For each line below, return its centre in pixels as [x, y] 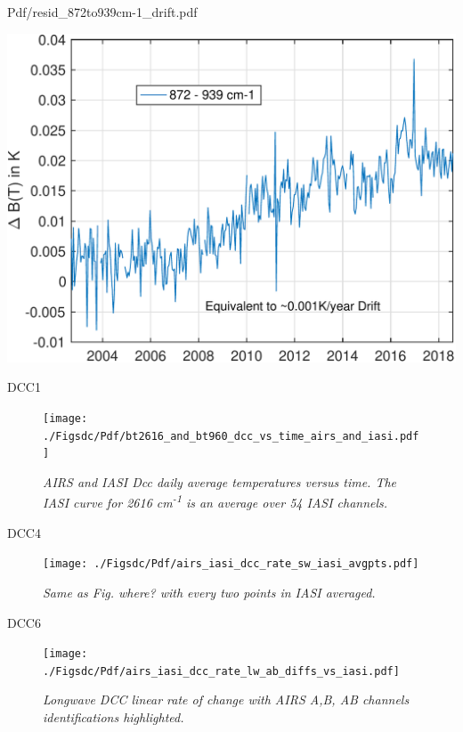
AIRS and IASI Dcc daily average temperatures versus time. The [220, 481]
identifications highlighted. [114, 717]
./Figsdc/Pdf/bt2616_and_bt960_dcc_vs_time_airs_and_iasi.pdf [231, 436]
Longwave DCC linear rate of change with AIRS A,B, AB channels [226, 699]
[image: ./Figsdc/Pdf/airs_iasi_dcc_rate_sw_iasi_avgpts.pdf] [231, 564]
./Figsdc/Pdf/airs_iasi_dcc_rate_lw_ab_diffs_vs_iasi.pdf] [221, 671]
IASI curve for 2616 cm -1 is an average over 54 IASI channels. [215, 501]
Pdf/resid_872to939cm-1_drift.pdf [102, 12]
